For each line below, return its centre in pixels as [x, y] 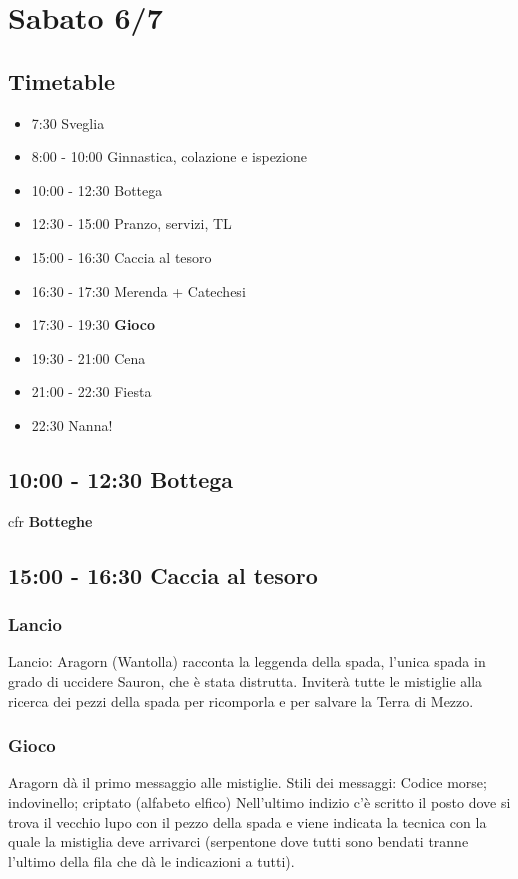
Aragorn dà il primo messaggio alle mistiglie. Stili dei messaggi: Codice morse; [247, 782]
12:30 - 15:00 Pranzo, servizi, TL [131, 223]
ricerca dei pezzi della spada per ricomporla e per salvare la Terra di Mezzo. [241, 700]
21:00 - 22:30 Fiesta [91, 391]
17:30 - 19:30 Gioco [93, 324]
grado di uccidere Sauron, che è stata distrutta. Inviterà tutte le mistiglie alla [245, 680]
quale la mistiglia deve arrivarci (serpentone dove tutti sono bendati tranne [238, 841]
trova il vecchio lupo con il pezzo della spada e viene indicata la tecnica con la [247, 821]
